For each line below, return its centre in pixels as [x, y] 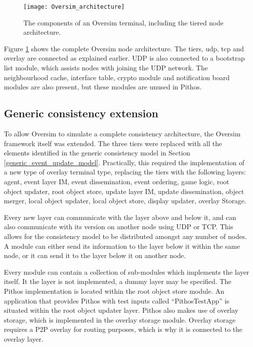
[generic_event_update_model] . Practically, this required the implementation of [124, 162]
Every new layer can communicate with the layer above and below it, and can [120, 217]
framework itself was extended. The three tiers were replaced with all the [113, 143]
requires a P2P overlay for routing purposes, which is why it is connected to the [123, 329]
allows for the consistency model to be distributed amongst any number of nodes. [126, 236]
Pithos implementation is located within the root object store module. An [114, 291]
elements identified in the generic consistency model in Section [97, 153]
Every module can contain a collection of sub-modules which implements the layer [126, 271]
